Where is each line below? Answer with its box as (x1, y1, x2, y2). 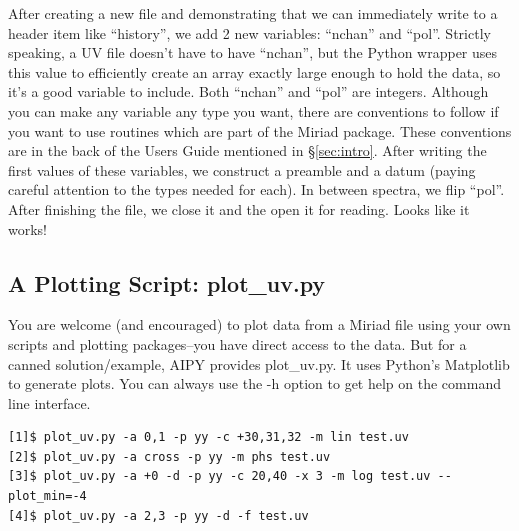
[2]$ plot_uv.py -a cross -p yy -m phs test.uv (8, 449, 331, 464)
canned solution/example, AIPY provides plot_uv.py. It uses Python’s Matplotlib (8, 353, 510, 374)
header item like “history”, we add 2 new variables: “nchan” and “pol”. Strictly (8, 22, 491, 43)
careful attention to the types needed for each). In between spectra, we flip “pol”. (8, 179, 505, 200)
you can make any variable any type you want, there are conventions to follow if (8, 100, 499, 121)
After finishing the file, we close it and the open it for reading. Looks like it (8, 198, 470, 219)
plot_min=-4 (8, 489, 87, 504)
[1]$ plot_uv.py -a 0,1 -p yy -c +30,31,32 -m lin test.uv (8, 430, 409, 445)
